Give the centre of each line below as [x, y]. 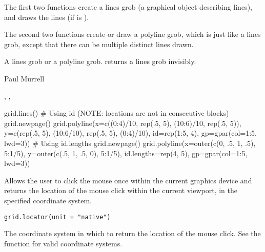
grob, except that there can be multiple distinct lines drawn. [99, 44]
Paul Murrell [24, 78]
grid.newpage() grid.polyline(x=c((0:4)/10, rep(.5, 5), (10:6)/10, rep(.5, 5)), [123, 123]
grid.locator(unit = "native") [57, 217]
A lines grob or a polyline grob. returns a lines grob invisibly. [100, 61]
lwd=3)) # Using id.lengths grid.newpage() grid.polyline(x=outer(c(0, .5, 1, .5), [130, 143]
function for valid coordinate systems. [63, 243]
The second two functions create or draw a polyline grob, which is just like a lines [132, 34]
